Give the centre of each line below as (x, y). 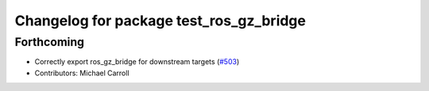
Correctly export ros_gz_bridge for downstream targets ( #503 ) (137, 62)
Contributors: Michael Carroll (82, 73)
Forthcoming (50, 42)
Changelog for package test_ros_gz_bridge (160, 21)
